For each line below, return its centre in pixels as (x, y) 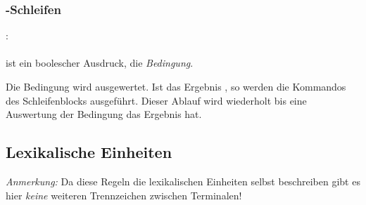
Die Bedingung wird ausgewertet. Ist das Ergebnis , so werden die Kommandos (176, 86)
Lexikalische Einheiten (89, 152)
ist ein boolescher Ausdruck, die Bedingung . (100, 63)
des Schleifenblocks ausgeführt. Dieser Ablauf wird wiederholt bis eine (156, 100)
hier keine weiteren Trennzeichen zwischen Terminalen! (124, 195)
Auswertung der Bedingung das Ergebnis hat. (104, 114)
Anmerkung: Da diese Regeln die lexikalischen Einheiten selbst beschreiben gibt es (183, 181)
